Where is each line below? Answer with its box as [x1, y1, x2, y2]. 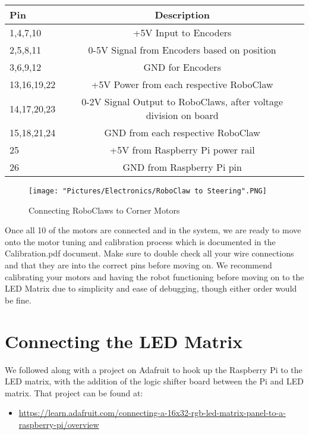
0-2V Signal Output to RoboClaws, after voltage [81, 95, 283, 108]
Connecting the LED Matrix [5, 328, 243, 353]
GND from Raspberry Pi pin [122, 160, 242, 174]
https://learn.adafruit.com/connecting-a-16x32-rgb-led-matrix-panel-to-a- [18, 406, 286, 419]
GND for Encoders [143, 60, 221, 74]
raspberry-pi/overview [18, 418, 99, 430]
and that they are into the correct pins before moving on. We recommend [5, 259, 272, 271]
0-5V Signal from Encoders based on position [88, 43, 276, 57]
